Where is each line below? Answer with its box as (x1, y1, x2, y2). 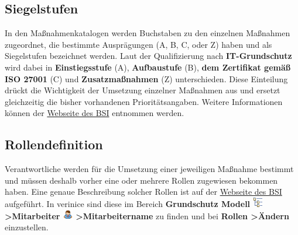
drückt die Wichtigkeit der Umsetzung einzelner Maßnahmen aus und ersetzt (5, 84, 280, 96)
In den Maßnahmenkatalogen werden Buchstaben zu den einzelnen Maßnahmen (5, 27, 290, 39)
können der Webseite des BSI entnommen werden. (5, 107, 184, 119)
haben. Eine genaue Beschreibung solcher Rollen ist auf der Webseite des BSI (5, 185, 282, 198)
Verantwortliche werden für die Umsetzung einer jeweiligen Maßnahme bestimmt (5, 163, 294, 175)
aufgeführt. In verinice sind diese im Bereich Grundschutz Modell (5, 197, 251, 209)
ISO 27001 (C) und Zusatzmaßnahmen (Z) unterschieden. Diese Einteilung (5, 72, 288, 85)
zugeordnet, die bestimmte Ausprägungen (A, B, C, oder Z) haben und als (5, 38, 272, 50)
